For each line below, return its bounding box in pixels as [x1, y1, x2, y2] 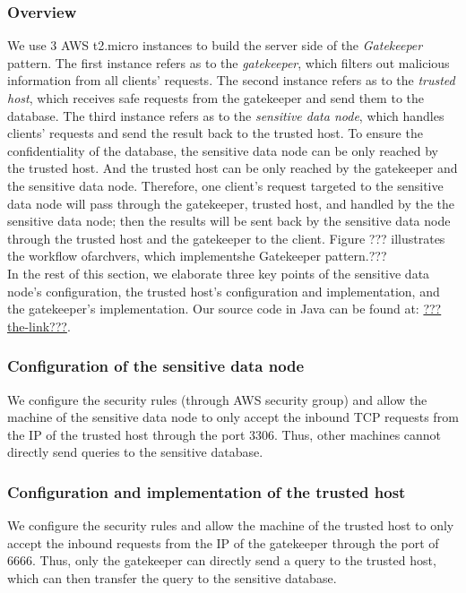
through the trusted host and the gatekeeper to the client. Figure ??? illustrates [7, 228, 445, 247]
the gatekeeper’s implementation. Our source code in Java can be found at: [7, 299, 419, 318]
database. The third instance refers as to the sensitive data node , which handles [7, 106, 444, 125]
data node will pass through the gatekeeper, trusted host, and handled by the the [7, 193, 455, 212]
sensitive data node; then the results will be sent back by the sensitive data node [7, 211, 451, 230]
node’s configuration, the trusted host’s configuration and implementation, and [7, 281, 440, 300]
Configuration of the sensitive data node [7, 355, 305, 377]
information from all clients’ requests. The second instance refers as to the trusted [7, 71, 455, 90]
